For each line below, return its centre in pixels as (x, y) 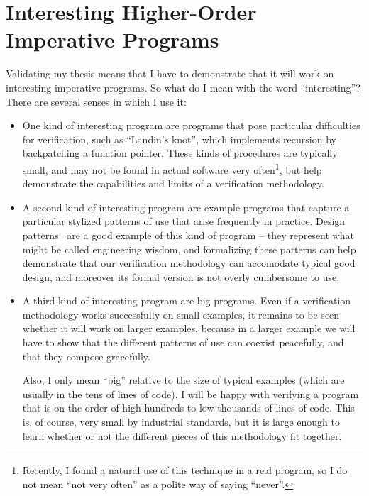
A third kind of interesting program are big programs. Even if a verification (187, 301)
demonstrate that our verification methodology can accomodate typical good (189, 263)
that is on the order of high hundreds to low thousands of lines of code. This (188, 408)
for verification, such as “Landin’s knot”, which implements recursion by (179, 139)
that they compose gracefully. (86, 356)
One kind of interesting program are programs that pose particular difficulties (191, 125)
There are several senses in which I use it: (96, 101)
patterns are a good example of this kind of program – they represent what (188, 235)
